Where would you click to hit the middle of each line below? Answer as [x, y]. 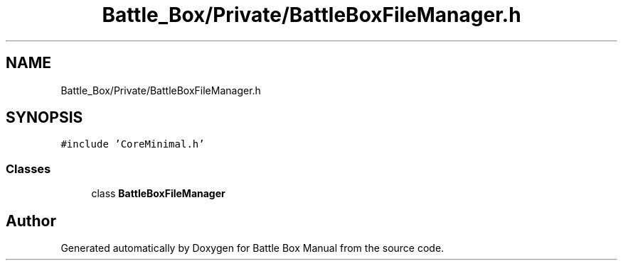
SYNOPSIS [44, 118]
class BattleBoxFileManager [158, 194]
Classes [28, 168]
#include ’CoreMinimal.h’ [133, 144]
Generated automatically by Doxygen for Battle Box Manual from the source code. [252, 248]
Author [31, 221]
